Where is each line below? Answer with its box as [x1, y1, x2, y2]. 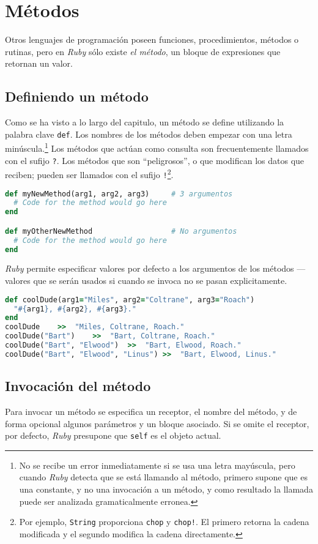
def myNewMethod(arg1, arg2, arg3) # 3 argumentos [5, 189, 233, 198]
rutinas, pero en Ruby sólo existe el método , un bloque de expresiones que [5, 45, 281, 58]
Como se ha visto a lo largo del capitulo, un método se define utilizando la [5, 116, 284, 129]
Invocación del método [5, 376, 151, 395]
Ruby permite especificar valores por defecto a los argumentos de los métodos [5, 262, 294, 275]
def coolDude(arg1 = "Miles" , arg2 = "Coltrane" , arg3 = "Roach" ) [5, 295, 255, 304]
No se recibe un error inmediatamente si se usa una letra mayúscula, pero [19, 458, 295, 471]
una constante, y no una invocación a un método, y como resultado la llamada [19, 483, 313, 496]
